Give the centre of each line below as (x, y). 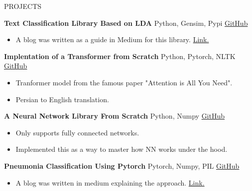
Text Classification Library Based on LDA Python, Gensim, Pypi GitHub (126, 23)
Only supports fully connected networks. (77, 132)
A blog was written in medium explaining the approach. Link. (110, 182)
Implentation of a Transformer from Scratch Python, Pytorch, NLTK (120, 56)
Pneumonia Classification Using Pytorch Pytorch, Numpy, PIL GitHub (122, 165)
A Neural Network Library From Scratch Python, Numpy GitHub (115, 116)
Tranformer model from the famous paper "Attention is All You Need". (124, 82)
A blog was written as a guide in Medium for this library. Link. (112, 39)
